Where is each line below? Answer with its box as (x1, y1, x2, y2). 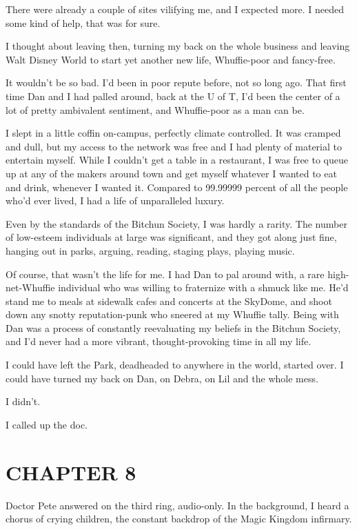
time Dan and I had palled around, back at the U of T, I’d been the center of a (6, 88, 340, 103)
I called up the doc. (6, 417, 88, 431)
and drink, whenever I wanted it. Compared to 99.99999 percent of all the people (6, 179, 348, 194)
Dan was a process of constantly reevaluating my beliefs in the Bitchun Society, (6, 320, 341, 335)
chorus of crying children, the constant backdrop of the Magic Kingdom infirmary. (6, 511, 352, 526)
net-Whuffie (6, 280, 55, 295)
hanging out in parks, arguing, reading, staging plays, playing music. (6, 243, 295, 257)
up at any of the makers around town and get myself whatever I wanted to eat (6, 166, 337, 180)
